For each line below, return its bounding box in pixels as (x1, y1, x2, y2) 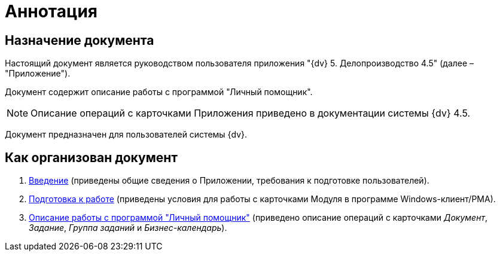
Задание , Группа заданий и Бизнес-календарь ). (29, 223, 227, 233)
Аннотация (5, 1, 97, 22)
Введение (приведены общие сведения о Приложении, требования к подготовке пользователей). (29, 175, 429, 186)
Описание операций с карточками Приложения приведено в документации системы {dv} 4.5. (31, 107, 471, 120)
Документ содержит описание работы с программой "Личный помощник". (5, 87, 313, 97)
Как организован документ (5, 150, 178, 165)
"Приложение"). (5, 68, 71, 79)
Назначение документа (5, 32, 154, 48)
